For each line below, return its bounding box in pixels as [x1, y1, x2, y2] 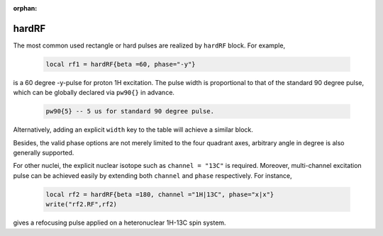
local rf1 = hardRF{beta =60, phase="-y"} [45, 60, 196, 68]
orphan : [13, 4, 38, 12]
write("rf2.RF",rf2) [45, 201, 117, 208]
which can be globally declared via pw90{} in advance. [13, 89, 175, 97]
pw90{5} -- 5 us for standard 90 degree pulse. [45, 107, 214, 116]
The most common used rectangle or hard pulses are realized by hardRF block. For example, [13, 41, 286, 50]
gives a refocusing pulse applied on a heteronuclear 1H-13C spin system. [13, 218, 226, 227]
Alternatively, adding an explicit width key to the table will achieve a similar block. [13, 125, 253, 134]
